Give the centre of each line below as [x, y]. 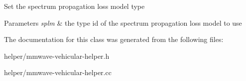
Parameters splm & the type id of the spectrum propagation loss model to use [123, 22]
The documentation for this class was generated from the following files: [114, 39]
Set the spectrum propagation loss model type [74, 6]
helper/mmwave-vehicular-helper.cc [58, 72]
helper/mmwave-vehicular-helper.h [57, 56]
